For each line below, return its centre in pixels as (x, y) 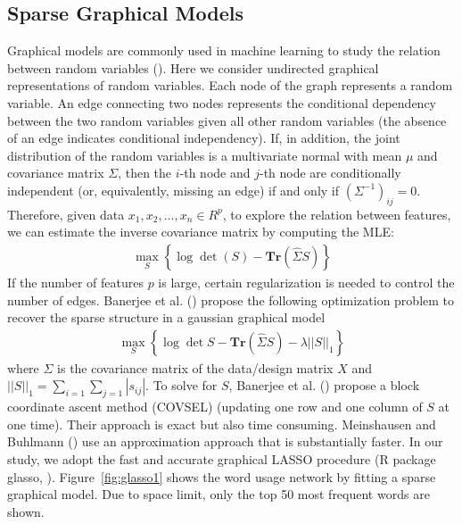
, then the (145, 173)
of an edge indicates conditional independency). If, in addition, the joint (204, 138)
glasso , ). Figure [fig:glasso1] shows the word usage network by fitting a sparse (222, 476)
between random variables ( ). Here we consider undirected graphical (193, 67)
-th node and (215, 173)
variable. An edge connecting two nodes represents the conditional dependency (222, 102)
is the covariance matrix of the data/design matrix (195, 367)
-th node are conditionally (330, 173)
